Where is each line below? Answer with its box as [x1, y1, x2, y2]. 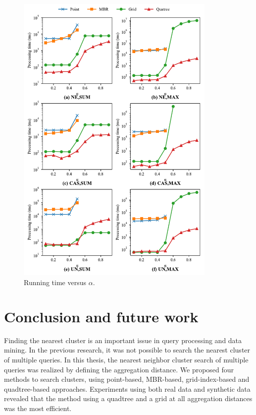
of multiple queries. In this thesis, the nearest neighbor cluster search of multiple [4, 354, 249, 364]
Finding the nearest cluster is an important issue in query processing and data [4, 335, 242, 345]
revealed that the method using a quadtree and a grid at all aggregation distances [4, 393, 253, 404]
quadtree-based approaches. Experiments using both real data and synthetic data [4, 383, 251, 394]
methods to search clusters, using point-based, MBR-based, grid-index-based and [4, 374, 250, 384]
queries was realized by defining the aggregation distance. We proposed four [4, 364, 234, 374]
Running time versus [24, 277, 86, 288]
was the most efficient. [4, 403, 72, 413]
